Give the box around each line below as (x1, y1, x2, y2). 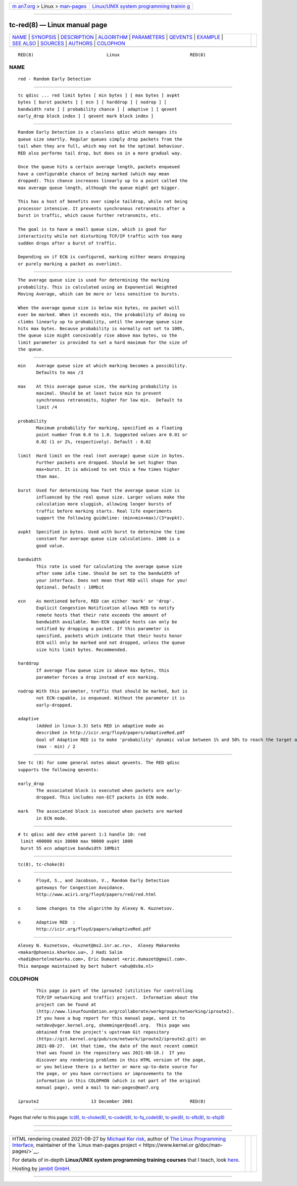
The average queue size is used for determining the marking (18, 277, 169, 283)
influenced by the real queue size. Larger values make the (36, 494, 185, 500)
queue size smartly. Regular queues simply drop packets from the (18, 136, 183, 142)
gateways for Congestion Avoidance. (36, 885, 125, 890)
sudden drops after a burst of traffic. (18, 240, 117, 246)
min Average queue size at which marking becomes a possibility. (18, 363, 188, 368)
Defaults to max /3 (36, 369, 84, 375)
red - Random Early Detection (18, 76, 92, 82)
